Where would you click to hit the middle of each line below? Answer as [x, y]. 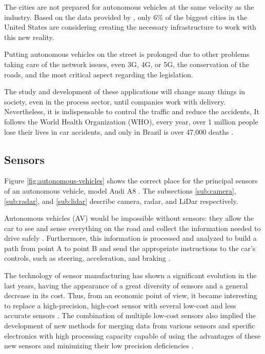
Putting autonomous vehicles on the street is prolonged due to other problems [127, 54]
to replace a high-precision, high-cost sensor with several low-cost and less [120, 305]
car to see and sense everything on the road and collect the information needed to [132, 228]
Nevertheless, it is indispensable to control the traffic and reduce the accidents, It [132, 111]
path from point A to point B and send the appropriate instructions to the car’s [130, 248]
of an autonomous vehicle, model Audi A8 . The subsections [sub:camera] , [120, 190]
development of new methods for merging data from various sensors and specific [130, 326]
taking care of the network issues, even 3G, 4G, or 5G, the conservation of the [127, 64]
